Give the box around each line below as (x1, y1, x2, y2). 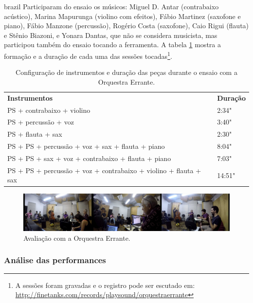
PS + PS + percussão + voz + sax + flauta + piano (7, 141, 165, 151)
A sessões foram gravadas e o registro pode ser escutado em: (15, 280, 195, 290)
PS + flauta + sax (7, 129, 62, 139)
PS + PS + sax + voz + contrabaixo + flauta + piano (7, 153, 171, 163)
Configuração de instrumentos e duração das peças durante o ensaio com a (16, 67, 237, 77)
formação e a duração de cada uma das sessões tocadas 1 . (4, 49, 172, 61)
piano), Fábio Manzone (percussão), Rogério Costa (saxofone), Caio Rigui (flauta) (4, 20, 249, 31)
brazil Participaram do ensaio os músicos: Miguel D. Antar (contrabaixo (4, 1, 219, 11)
